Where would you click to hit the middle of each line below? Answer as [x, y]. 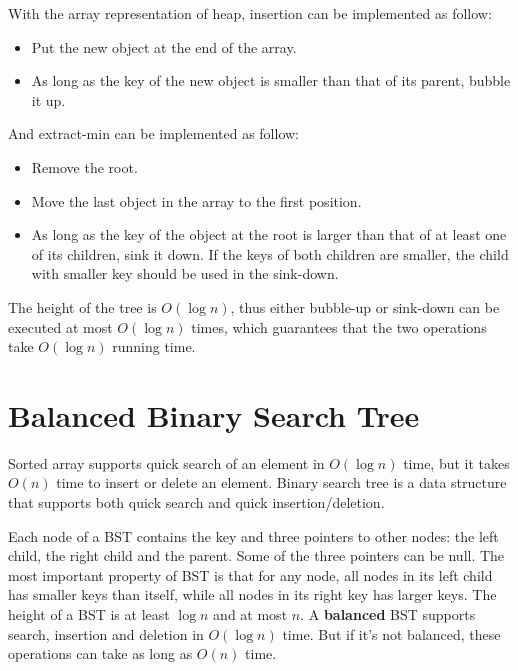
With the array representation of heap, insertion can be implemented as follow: [250, 13]
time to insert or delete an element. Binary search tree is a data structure [281, 482]
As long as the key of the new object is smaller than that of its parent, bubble [271, 80]
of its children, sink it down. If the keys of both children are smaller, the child [270, 253]
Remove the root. [84, 166]
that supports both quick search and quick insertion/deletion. [196, 502]
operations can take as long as [100, 653]
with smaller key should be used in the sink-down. [185, 273]
